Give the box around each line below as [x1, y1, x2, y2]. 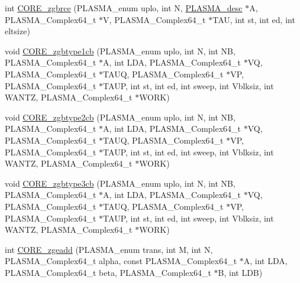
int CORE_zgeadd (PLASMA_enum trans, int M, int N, [5, 243, 213, 255]
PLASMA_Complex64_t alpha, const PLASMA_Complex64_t [5, 255, 237, 267]
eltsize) [5, 25, 30, 37]
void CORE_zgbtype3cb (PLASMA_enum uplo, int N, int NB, [5, 177, 236, 189]
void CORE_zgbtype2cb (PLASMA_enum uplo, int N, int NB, [5, 110, 236, 123]
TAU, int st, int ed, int [212, 13, 295, 25]
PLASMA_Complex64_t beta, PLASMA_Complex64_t [5, 266, 211, 278]
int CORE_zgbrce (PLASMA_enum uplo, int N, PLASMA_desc [5, 2, 243, 14]
